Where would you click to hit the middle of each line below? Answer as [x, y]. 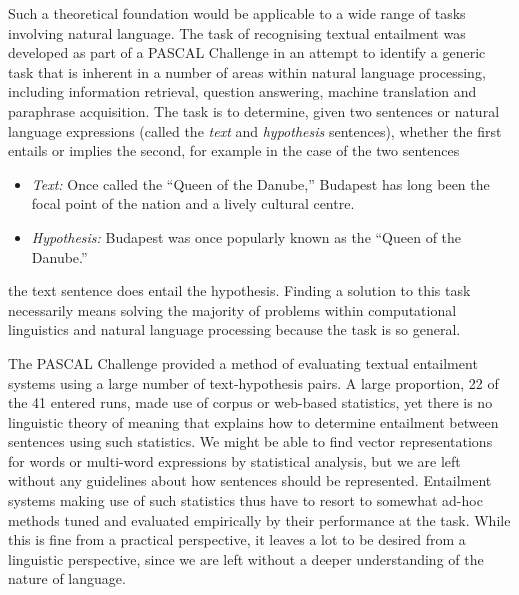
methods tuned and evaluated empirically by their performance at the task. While [259, 519]
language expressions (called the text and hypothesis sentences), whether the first [255, 130]
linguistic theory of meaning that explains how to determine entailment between [253, 421]
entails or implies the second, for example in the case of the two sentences [234, 150]
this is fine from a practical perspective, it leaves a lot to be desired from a [237, 539]
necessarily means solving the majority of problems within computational [232, 309]
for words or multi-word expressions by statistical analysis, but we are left [234, 460]
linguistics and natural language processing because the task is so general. [234, 329]
